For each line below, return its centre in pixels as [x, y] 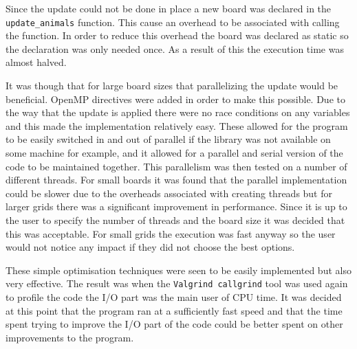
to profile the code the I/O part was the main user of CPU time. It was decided [174, 297]
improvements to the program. [70, 337]
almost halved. [36, 62]
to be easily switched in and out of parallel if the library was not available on [168, 139]
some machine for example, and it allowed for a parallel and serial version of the [174, 153]
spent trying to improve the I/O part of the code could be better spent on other [174, 324]
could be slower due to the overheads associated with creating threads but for [169, 193]
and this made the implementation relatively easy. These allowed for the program [177, 125]
